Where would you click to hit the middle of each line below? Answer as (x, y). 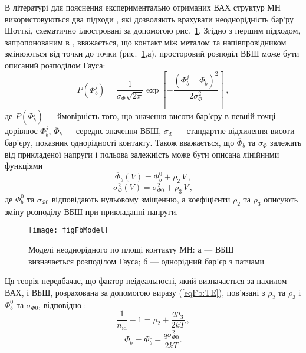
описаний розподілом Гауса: (55, 65)
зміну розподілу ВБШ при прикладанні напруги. (92, 211)
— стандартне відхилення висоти (235, 131)
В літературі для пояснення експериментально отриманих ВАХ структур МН (143, 7)
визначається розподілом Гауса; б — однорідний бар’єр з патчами (147, 261)
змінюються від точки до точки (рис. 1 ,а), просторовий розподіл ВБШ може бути (152, 53)
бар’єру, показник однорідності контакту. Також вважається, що (120, 143)
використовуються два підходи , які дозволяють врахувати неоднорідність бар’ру (149, 19)
